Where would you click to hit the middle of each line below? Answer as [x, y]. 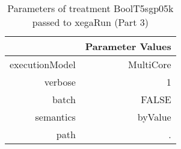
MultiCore [150, 64]
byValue [154, 117]
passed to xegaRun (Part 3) [90, 22]
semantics [55, 117]
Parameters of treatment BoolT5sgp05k [91, 8]
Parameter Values [128, 46]
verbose [60, 82]
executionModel [43, 64]
